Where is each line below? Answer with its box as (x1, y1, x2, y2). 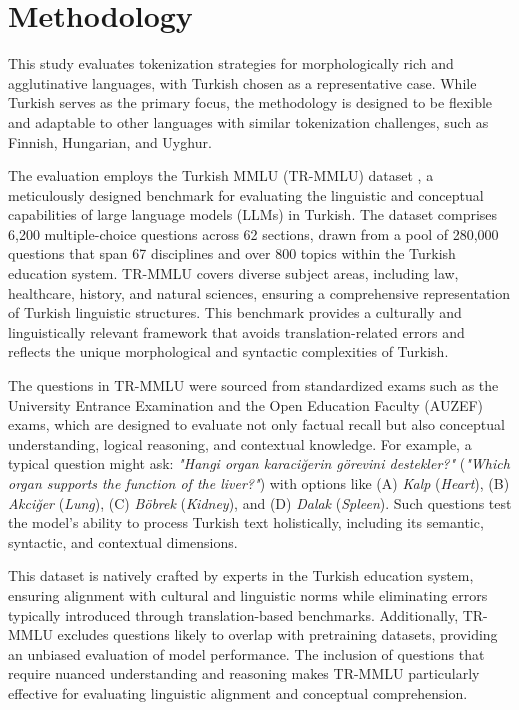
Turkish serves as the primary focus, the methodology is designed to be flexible (8, 92, 493, 113)
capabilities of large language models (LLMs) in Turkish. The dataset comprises (8, 204, 498, 225)
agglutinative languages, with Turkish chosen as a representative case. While (8, 72, 477, 93)
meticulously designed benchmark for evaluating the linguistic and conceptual (8, 184, 484, 205)
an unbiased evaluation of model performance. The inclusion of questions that (8, 643, 485, 664)
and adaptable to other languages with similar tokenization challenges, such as (8, 111, 489, 132)
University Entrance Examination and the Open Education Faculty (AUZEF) (8, 394, 484, 415)
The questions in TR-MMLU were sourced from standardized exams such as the (8, 375, 499, 396)
